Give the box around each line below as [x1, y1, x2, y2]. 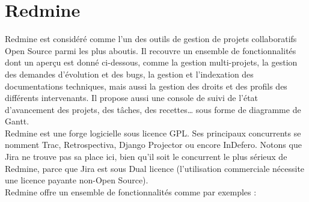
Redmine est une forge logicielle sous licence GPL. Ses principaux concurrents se [5, 126, 301, 139]
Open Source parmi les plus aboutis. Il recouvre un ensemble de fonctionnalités [5, 44, 296, 57]
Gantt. [5, 115, 29, 127]
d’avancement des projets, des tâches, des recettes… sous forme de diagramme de [5, 103, 301, 115]
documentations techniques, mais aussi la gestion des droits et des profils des [5, 79, 287, 92]
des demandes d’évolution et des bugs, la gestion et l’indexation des [5, 67, 254, 80]
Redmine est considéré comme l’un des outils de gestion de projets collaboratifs [5, 32, 297, 45]
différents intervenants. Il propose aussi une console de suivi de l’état [5, 91, 259, 104]
